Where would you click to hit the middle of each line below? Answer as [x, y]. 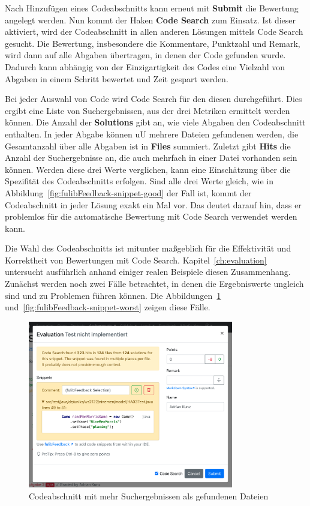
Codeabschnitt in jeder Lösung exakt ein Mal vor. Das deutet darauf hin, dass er [153, 204]
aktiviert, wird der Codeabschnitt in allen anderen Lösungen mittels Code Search [154, 32]
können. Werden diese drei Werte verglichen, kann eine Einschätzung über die [148, 169]
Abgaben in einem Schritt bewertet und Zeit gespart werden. [117, 78]
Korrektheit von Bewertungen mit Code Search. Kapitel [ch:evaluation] [136, 260]
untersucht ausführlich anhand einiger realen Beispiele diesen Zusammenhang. [148, 272]
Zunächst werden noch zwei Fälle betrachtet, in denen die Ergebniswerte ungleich [154, 284]
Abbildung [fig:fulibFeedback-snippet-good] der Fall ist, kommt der [128, 192]
